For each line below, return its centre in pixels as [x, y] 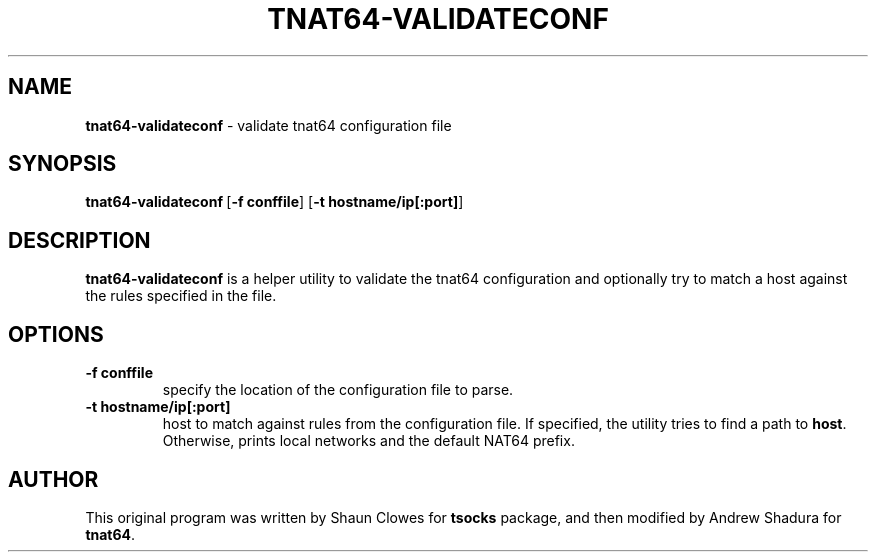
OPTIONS [56, 334]
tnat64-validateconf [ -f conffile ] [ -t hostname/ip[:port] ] [274, 202]
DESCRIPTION [79, 240]
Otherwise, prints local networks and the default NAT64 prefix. [368, 441]
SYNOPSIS [62, 164]
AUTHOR [53, 479]
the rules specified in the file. [181, 296]
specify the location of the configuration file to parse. [338, 390]
